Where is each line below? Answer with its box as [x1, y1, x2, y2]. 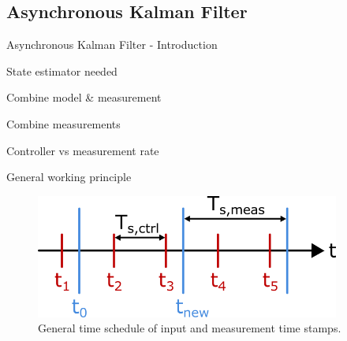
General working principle [6, 169, 132, 185]
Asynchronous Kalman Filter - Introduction [6, 36, 218, 53]
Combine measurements [6, 115, 121, 132]
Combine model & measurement [6, 89, 162, 106]
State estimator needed [6, 62, 118, 79]
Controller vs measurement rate [6, 142, 159, 158]
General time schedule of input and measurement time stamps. [38, 320, 341, 336]
